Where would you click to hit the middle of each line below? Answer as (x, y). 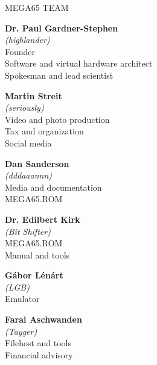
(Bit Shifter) (28, 231)
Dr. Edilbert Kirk (43, 219)
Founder (20, 51)
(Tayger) (21, 331)
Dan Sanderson (37, 163)
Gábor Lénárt (34, 275)
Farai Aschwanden (43, 319)
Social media (28, 143)
